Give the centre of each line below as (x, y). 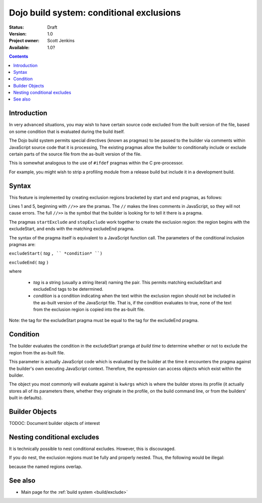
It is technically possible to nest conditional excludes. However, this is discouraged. (92, 449)
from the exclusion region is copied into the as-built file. (89, 310)
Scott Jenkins (61, 41)
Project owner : (24, 41)
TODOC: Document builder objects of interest (55, 423)
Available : (19, 47)
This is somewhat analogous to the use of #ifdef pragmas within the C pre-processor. (96, 163)
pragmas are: (22, 244)
